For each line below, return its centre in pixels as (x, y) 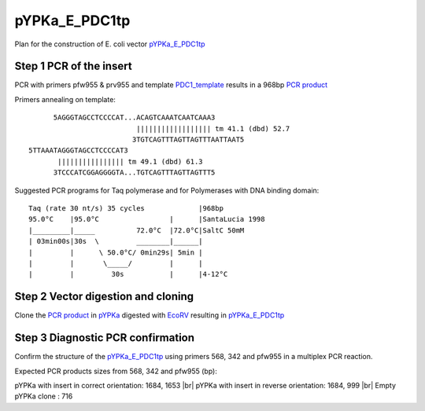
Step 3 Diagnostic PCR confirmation (105, 338)
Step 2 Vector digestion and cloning (104, 297)
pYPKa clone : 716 (44, 396)
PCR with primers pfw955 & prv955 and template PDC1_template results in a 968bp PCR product (171, 85)
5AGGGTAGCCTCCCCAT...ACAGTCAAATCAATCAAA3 (134, 117)
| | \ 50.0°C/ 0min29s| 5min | (116, 252)
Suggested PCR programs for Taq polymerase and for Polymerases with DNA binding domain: (167, 190)
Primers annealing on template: (65, 99)
